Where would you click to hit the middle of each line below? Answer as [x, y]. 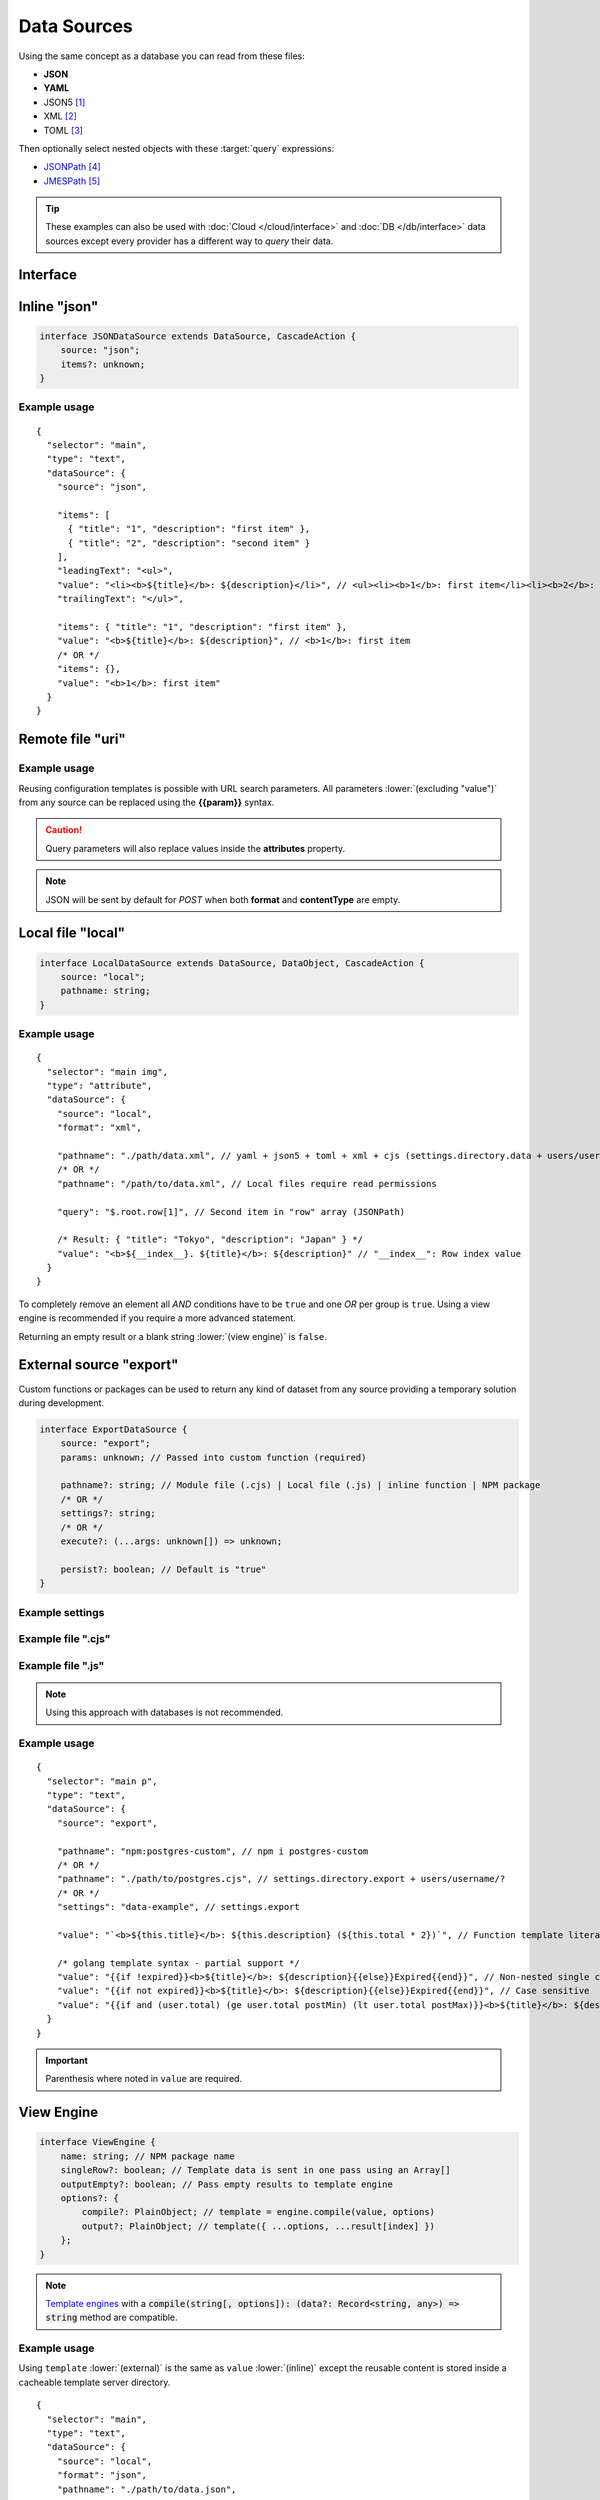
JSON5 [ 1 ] [64, 102]
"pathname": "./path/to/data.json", [146, 2489]
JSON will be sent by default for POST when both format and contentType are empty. [223, 899]
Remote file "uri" [72, 739]
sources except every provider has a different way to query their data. [189, 241]
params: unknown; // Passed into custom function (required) [213, 1457]
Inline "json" [58, 306]
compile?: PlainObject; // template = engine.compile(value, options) [258, 2212]
